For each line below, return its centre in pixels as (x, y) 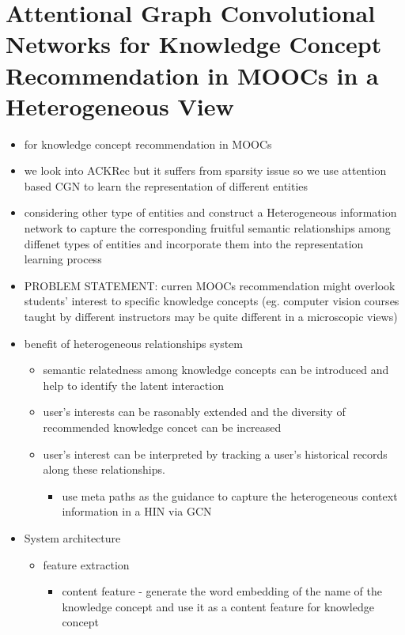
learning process (63, 259)
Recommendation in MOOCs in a (192, 75)
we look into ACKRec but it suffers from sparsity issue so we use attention (205, 170)
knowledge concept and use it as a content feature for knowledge (218, 606)
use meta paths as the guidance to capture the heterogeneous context (230, 495)
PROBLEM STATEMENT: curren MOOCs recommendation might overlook (210, 285)
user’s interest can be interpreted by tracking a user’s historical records (215, 454)
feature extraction (86, 564)
